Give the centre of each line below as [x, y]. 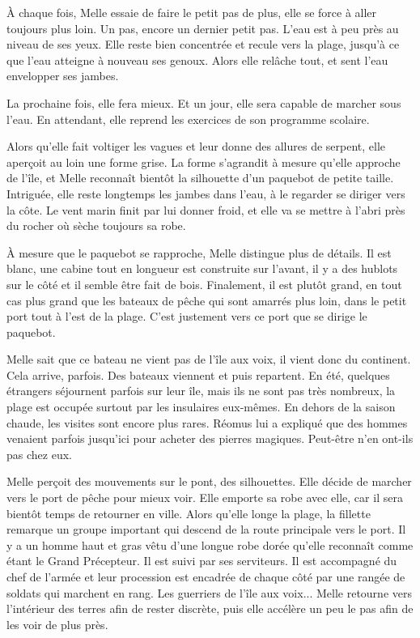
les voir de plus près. [57, 624]
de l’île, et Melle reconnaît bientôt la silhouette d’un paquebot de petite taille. [200, 178]
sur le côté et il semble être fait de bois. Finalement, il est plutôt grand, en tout [204, 284]
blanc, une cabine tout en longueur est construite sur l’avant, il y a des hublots [202, 268]
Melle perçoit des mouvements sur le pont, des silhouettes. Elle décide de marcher [209, 481]
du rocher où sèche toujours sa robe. [96, 225]
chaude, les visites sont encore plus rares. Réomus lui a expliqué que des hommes [207, 422]
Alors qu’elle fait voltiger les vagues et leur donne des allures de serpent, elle [196, 146]
